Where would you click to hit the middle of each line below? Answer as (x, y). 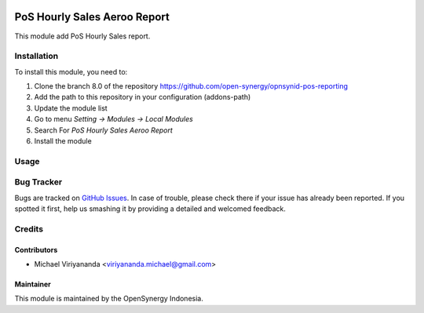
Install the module (63, 141)
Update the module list (71, 108)
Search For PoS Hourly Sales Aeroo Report (103, 130)
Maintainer (33, 284)
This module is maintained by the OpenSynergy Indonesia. (109, 299)
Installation (37, 56)
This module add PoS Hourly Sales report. (82, 36)
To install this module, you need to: (71, 71)
